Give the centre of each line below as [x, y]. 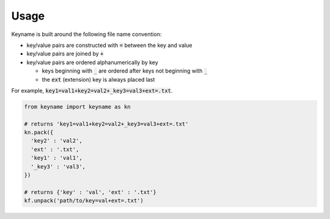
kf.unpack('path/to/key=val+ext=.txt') [84, 201]
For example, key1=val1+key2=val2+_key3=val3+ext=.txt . [92, 90]
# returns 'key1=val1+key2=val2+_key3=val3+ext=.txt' [106, 124]
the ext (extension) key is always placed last [98, 79]
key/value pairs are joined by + [65, 54]
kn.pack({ [39, 132]
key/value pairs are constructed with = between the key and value [109, 45]
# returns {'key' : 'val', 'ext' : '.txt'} [90, 192]
